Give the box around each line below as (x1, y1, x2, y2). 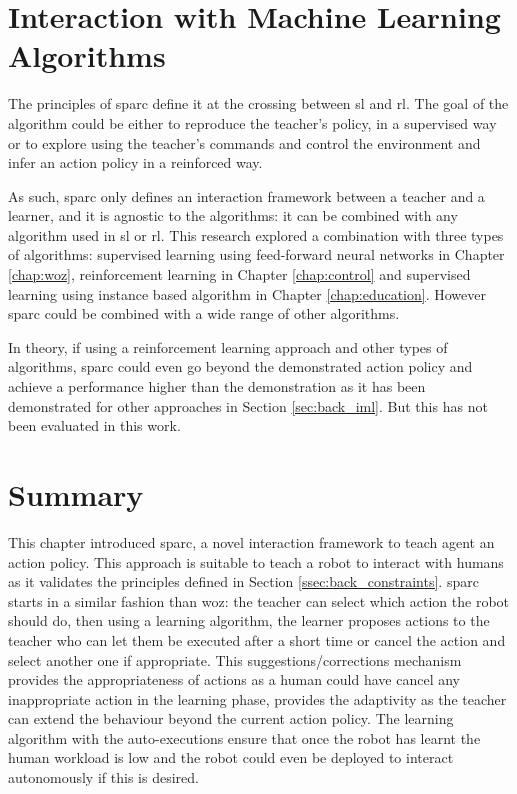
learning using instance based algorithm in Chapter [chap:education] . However (8, 283, 487, 304)
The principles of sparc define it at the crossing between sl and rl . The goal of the (8, 93, 509, 114)
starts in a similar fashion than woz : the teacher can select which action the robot (8, 590, 510, 611)
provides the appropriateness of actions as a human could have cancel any (8, 669, 460, 690)
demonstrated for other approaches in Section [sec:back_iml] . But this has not (8, 395, 488, 416)
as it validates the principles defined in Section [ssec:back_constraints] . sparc (8, 571, 479, 592)
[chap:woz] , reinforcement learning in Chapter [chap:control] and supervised (8, 264, 471, 285)
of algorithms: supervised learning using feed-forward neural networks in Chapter (8, 244, 505, 265)
